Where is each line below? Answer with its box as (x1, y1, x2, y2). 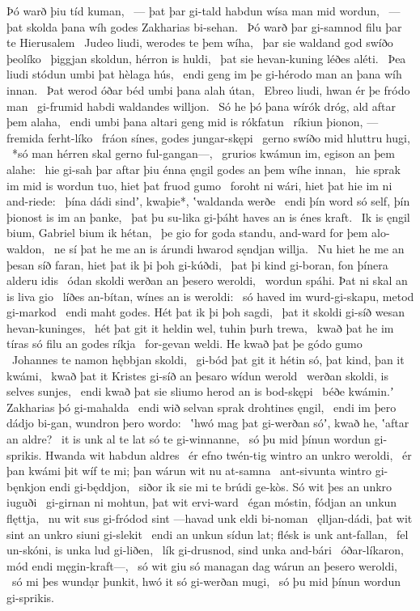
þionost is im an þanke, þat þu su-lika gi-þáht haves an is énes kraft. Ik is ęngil (6, 208, 410, 225)
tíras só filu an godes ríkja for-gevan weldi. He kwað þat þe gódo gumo (6, 335, 363, 352)
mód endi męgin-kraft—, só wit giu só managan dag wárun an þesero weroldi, (6, 557, 397, 574)
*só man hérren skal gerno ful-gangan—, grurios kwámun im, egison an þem (11, 145, 396, 162)
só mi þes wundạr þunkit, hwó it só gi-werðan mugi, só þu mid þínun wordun (11, 573, 401, 590)
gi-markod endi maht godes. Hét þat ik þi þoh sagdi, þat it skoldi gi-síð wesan (6, 303, 405, 320)
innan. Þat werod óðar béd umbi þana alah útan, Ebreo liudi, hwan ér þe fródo (6, 81, 410, 98)
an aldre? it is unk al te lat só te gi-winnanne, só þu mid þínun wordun (6, 431, 371, 448)
